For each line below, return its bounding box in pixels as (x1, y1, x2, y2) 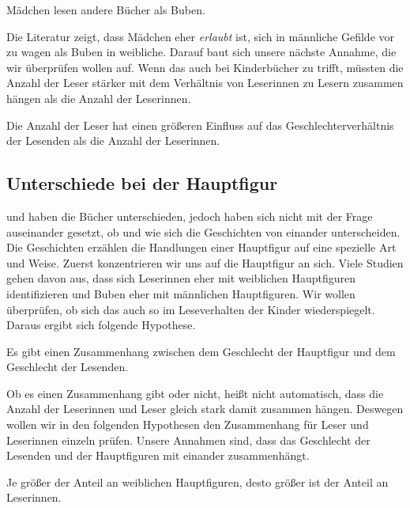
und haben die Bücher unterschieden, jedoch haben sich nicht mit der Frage (6, 207, 373, 224)
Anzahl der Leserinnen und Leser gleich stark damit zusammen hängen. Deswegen (6, 400, 404, 417)
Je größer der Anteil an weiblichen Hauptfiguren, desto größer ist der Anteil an (6, 473, 389, 490)
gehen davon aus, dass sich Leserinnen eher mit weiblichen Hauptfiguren (6, 270, 356, 286)
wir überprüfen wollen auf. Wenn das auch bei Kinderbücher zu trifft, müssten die (6, 59, 404, 75)
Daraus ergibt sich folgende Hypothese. (6, 317, 196, 333)
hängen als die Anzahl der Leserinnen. (6, 89, 191, 106)
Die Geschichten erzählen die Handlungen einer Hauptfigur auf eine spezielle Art (6, 239, 397, 256)
